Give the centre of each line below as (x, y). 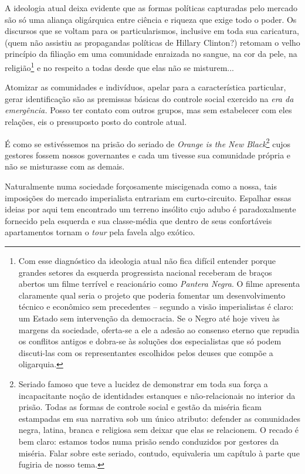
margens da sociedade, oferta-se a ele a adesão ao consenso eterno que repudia (159, 329)
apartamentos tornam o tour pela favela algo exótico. (100, 232)
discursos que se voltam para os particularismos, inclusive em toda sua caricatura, (152, 31)
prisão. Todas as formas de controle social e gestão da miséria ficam (140, 407)
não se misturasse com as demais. (65, 166)
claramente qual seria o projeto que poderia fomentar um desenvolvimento (152, 295)
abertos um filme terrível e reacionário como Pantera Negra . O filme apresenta (159, 284)
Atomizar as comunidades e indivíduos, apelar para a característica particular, (145, 87)
